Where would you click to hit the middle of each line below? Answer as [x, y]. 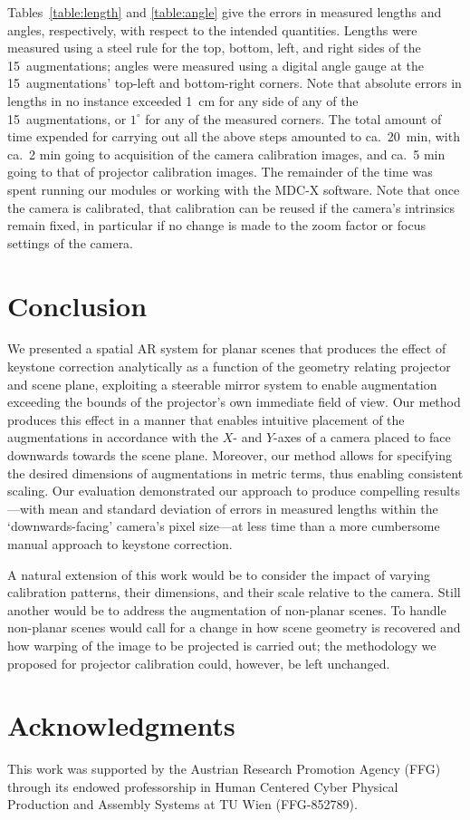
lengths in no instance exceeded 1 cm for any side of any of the [183, 100]
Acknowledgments [121, 725]
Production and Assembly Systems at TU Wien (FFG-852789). [182, 804]
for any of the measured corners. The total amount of [293, 118]
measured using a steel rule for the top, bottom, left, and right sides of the [214, 48]
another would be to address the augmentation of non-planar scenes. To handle [227, 609]
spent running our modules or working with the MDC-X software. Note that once [234, 189]
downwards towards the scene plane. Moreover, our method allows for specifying [230, 455]
